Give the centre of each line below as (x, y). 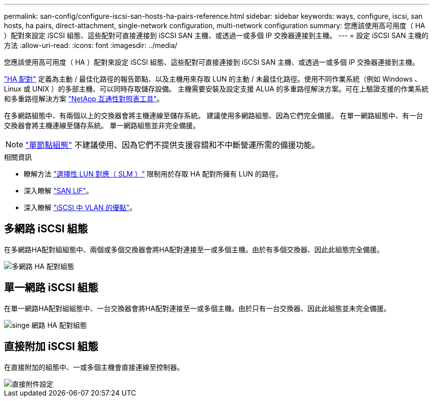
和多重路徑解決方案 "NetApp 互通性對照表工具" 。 (84, 99)
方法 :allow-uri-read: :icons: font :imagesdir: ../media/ (91, 45)
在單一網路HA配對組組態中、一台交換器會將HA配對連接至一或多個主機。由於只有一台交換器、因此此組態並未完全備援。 (197, 308)
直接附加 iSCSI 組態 (51, 347)
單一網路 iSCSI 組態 (51, 288)
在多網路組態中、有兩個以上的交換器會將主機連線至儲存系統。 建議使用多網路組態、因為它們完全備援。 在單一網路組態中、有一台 (214, 115)
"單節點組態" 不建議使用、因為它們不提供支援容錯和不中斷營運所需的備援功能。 (173, 145)
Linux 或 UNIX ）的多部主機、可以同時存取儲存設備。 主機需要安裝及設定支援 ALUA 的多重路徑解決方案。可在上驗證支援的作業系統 (216, 89)
